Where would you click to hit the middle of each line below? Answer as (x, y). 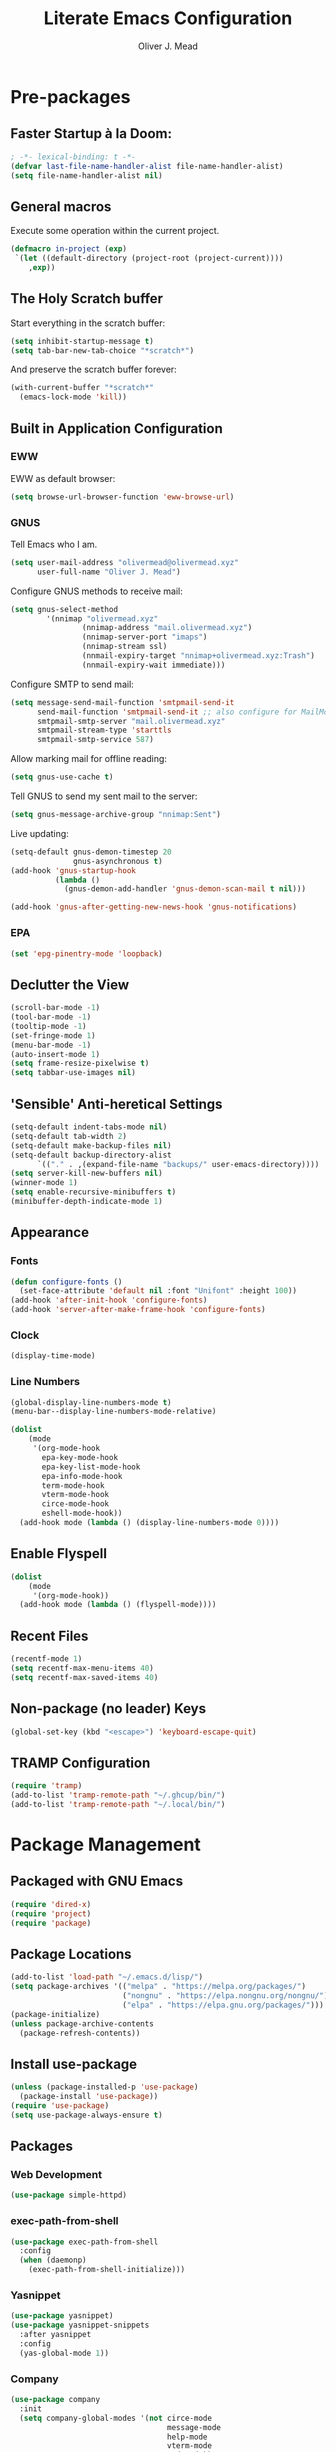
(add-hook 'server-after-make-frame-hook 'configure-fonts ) (138, 1310)
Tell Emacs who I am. (54, 544)
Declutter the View (70, 984)
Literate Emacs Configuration (168, 18)
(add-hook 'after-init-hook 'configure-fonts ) (109, 1300)
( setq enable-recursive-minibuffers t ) (93, 1192)
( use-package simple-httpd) (69, 2195)
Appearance (50, 1232)
